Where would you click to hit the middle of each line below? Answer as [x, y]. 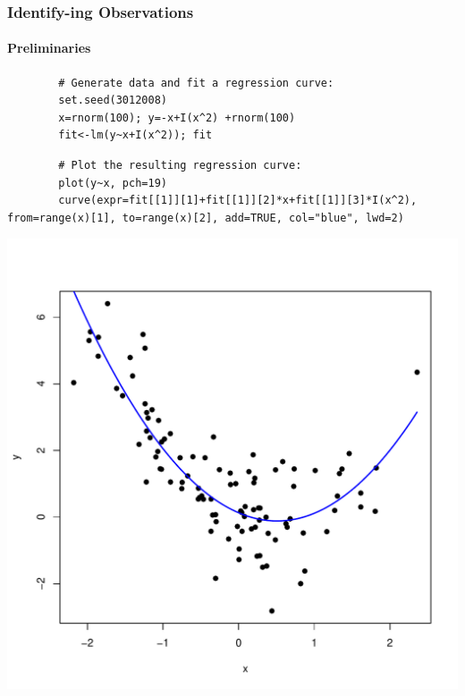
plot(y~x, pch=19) [113, 183]
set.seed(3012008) [113, 101]
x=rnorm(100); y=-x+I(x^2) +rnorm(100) [177, 117]
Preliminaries [49, 48]
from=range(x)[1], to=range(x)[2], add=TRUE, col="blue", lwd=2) [206, 218]
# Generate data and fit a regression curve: [196, 83]
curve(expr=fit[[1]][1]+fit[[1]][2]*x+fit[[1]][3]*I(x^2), [238, 201]
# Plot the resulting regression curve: [180, 166]
